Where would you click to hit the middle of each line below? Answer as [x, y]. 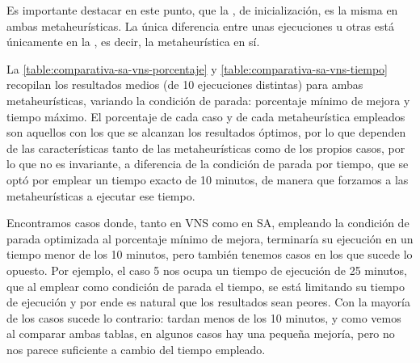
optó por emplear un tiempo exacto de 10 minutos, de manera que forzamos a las [208, 179]
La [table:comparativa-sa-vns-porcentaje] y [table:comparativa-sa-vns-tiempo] [197, 68]
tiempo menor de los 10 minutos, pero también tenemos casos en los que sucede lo [210, 254]
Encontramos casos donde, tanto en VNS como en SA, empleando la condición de [208, 223]
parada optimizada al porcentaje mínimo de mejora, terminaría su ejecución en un [210, 238]
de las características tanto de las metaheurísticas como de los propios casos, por [206, 148]
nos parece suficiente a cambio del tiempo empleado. [136, 349]
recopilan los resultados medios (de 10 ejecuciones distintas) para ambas [185, 84]
